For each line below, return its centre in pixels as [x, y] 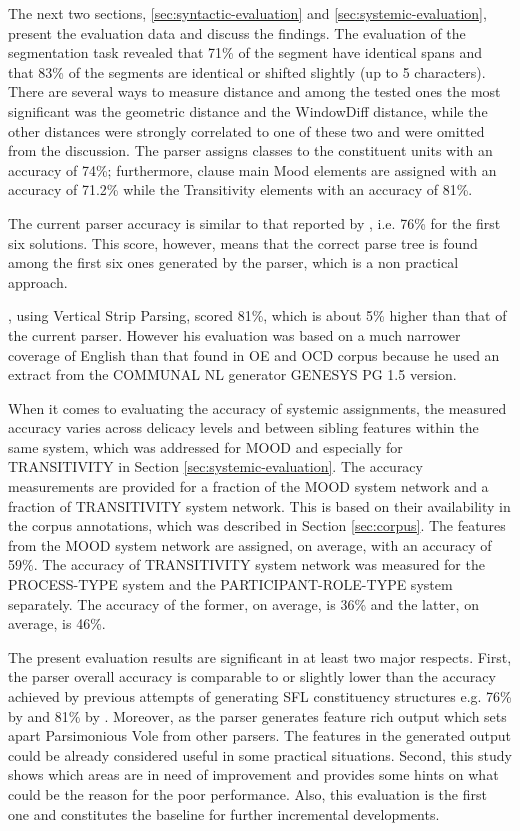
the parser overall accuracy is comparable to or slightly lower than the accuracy [252, 676]
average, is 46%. [57, 623]
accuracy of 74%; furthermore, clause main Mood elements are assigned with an [252, 169]
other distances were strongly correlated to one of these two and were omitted [246, 130]
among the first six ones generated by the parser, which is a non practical [233, 262]
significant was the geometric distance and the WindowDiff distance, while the [248, 110]
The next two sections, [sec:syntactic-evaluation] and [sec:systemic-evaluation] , [247, 13]
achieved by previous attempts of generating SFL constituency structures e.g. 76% [260, 696]
